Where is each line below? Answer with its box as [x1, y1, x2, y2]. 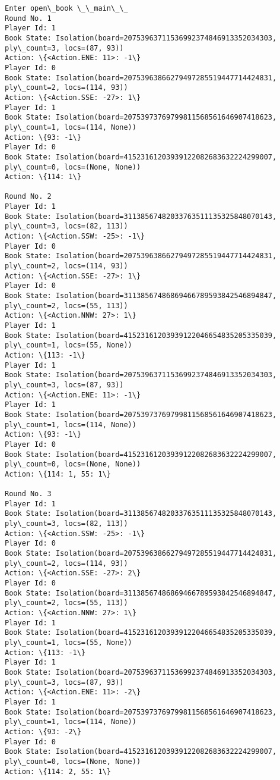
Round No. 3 [5, 490, 52, 499]
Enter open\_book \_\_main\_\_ [5, 4, 128, 12]
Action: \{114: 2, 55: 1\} [5, 767, 111, 776]
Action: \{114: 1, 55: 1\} [5, 469, 111, 478]
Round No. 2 [5, 192, 52, 201]
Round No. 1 [5, 14, 52, 23]
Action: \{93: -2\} [5, 727, 81, 736]
